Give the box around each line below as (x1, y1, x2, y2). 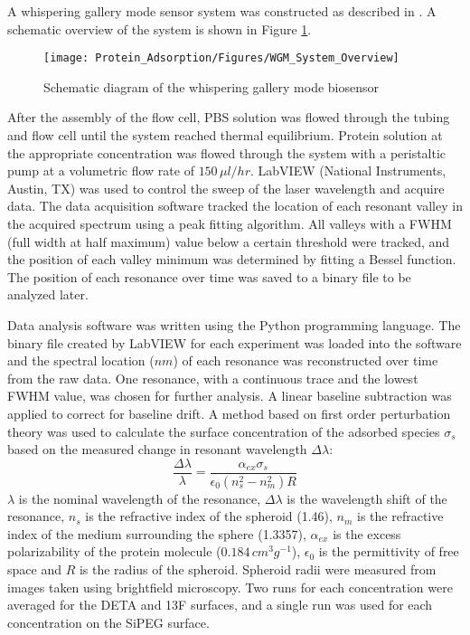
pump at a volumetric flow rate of (7, 161, 194, 180)
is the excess (333, 524, 401, 543)
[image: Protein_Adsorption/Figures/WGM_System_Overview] (43, 52, 399, 65)
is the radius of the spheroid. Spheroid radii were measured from (79, 560, 437, 578)
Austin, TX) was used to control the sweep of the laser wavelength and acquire (7, 178, 445, 197)
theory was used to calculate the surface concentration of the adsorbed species (7, 422, 440, 441)
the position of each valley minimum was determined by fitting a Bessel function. (7, 250, 456, 269)
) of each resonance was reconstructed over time (173, 351, 438, 370)
